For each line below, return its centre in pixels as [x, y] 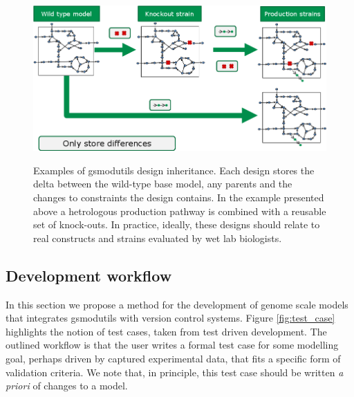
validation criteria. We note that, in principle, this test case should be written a [175, 372]
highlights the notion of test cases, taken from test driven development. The [166, 331]
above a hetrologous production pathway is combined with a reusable [180, 211]
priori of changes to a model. [67, 386]
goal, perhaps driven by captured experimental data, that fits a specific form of [173, 358]
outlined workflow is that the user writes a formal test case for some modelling [172, 345]
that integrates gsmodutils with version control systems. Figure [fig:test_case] [170, 318]
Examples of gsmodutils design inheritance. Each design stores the [174, 170]
